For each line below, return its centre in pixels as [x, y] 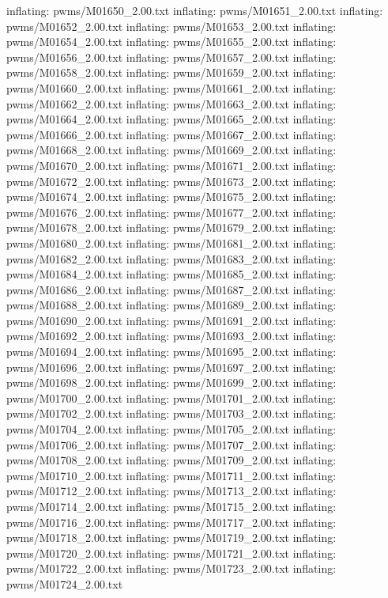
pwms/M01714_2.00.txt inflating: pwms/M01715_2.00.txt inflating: [171, 506]
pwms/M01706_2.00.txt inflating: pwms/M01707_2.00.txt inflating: [171, 444]
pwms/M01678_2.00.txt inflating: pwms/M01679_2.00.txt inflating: [171, 227]
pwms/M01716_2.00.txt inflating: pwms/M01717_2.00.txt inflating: [171, 522]
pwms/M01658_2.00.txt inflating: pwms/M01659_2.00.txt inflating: [171, 72]
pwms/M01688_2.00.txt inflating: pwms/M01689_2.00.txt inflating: [171, 305]
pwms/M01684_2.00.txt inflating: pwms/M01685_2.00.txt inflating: [171, 274]
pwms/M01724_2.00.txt [65, 583]
